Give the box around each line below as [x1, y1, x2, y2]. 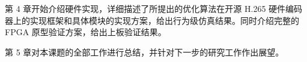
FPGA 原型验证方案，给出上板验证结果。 [5, 26, 166, 38]
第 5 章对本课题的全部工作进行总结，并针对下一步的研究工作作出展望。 [5, 45, 284, 58]
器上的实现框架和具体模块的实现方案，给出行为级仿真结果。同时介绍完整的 [5, 14, 299, 26]
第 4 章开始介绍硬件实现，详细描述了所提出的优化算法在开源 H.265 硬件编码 [5, 2, 303, 14]
